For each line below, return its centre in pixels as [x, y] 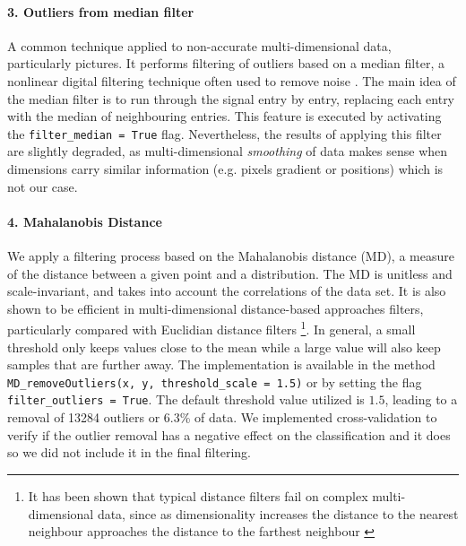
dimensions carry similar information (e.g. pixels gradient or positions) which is [225, 169]
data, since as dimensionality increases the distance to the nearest [278, 513]
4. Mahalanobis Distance [85, 221]
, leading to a [421, 399]
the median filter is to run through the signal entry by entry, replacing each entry [231, 98]
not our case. [43, 186]
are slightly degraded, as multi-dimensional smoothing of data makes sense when [228, 151]
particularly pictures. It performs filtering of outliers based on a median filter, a [226, 63]
